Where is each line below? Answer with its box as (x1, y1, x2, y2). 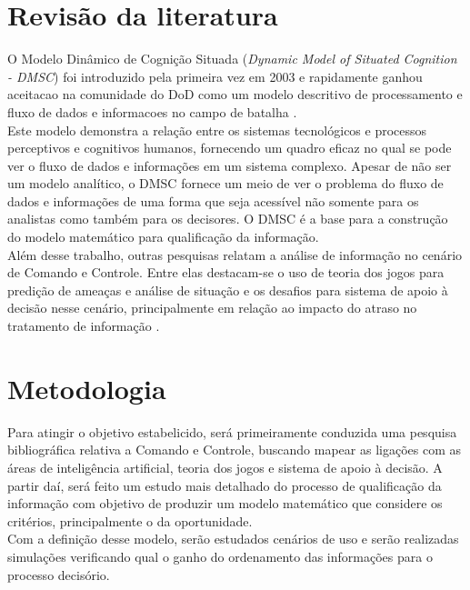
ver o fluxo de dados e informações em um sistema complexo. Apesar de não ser (7, 155, 452, 175)
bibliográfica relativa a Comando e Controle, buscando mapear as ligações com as (7, 440, 461, 459)
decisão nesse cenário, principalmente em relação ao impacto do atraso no (7, 298, 417, 317)
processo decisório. (7, 565, 110, 584)
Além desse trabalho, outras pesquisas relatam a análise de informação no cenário (7, 245, 463, 264)
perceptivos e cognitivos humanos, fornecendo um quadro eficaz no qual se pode (7, 138, 452, 157)
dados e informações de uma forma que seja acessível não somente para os (7, 191, 419, 210)
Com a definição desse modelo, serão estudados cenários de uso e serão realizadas (7, 529, 459, 548)
